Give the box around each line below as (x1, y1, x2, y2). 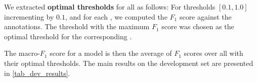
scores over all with (184, 48, 243, 58)
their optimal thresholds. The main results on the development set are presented (4, 57, 253, 68)
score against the (179, 11, 232, 22)
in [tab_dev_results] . (4, 67, 70, 78)
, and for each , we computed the (65, 11, 167, 22)
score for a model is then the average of (50, 48, 172, 58)
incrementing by (4, 11, 54, 22)
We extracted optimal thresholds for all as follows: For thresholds (4, 2, 216, 12)
